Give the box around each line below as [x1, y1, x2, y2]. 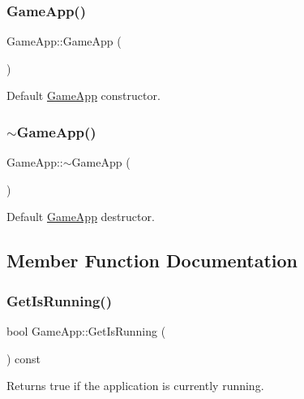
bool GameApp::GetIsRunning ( [6, 323, 166, 339]
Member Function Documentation [6, 248, 298, 273]
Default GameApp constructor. [6, 87, 161, 104]
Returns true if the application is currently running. [6, 377, 264, 394]
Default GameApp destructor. [6, 208, 155, 225]
